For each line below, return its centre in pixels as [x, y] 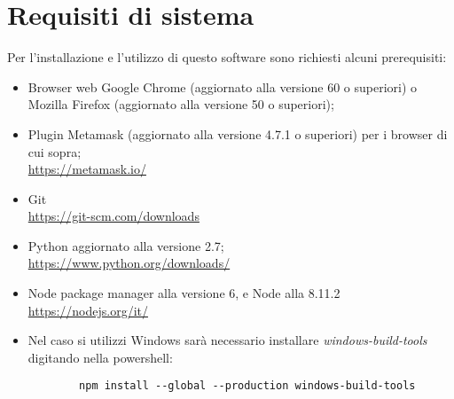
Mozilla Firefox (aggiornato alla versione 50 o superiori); [181, 104]
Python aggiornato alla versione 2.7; [126, 245]
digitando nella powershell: [100, 357]
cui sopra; [55, 151]
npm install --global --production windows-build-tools [247, 386]
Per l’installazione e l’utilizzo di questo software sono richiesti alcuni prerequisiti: [227, 57]
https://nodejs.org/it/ [88, 310]
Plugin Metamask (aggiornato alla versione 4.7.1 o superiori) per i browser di [238, 133]
